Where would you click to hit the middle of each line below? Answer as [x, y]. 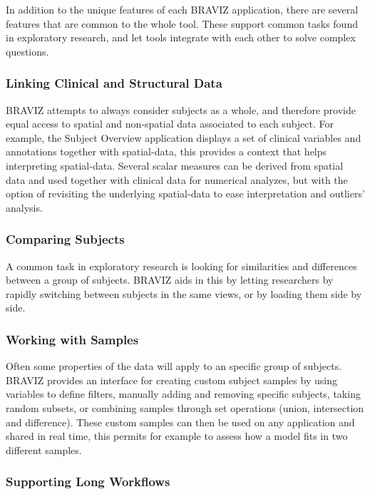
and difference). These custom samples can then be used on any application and [180, 422]
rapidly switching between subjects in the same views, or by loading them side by [184, 293]
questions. [27, 51]
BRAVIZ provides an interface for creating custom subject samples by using [171, 380]
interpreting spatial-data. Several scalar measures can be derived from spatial [175, 165]
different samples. [44, 449]
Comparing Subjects [65, 239]
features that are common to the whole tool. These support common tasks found [182, 23]
